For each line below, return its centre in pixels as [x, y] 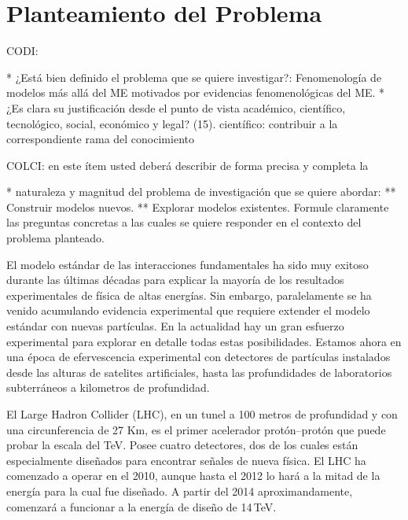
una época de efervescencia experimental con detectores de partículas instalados [198, 357]
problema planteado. [55, 238]
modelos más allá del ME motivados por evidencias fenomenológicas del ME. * [196, 92]
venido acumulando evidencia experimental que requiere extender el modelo [188, 310]
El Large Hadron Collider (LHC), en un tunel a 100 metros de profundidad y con [202, 414]
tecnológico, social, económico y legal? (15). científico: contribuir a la [172, 123]
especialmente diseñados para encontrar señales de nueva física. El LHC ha [186, 460]
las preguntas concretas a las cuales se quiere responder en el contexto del [184, 222]
